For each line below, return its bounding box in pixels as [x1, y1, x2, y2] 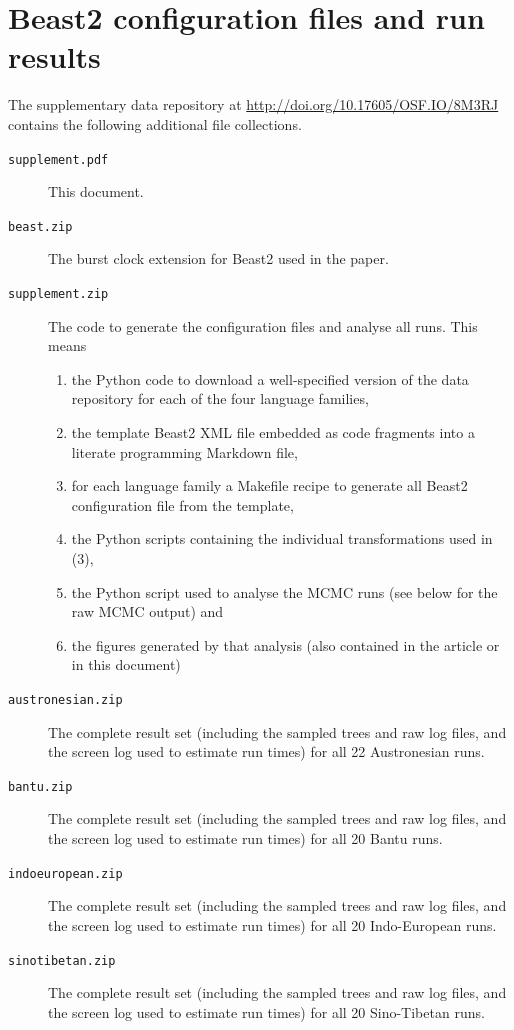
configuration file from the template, [71, 494, 294, 515]
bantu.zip [8, 779, 73, 794]
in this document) [71, 654, 181, 675]
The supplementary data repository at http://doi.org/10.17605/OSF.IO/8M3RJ [8, 94, 499, 115]
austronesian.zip [8, 692, 123, 707]
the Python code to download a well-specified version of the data [71, 368, 469, 389]
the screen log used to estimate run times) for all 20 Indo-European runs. [48, 914, 497, 935]
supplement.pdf [8, 152, 109, 167]
